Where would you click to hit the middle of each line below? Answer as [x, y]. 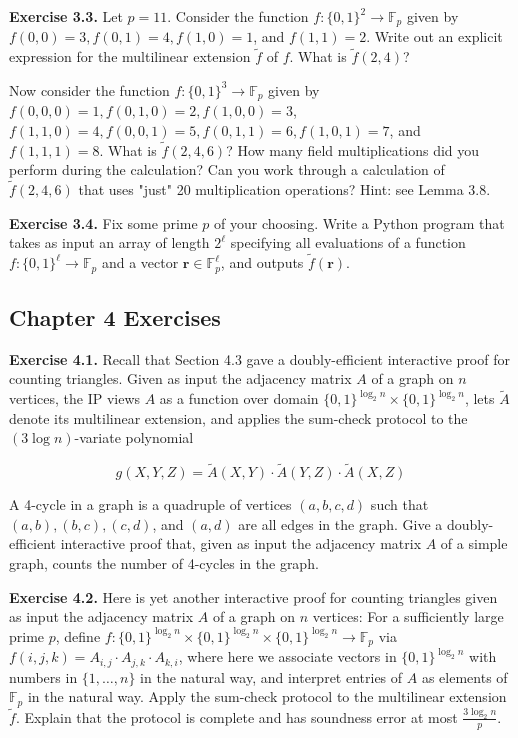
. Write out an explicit [434, 36]
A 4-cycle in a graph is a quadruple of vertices [150, 504]
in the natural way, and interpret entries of [271, 676]
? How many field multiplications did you [353, 149]
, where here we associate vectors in [287, 656]
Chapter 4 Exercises [115, 316]
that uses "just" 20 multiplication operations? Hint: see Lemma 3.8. [284, 189]
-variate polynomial [134, 437]
